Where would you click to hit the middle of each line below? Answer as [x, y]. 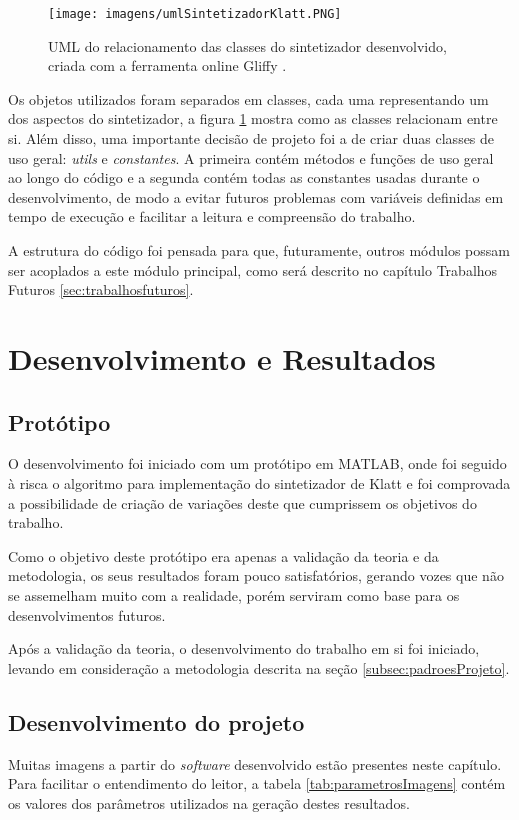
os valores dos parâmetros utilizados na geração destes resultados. [209, 802]
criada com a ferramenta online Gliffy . [167, 65]
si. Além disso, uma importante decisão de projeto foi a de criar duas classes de [251, 138]
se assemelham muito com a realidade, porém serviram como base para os [234, 594]
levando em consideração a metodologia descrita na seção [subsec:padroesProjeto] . [259, 667]
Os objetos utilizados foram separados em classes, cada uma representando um [248, 98]
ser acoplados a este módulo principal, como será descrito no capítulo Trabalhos [253, 269]
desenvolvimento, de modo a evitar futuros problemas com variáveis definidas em [256, 196]
